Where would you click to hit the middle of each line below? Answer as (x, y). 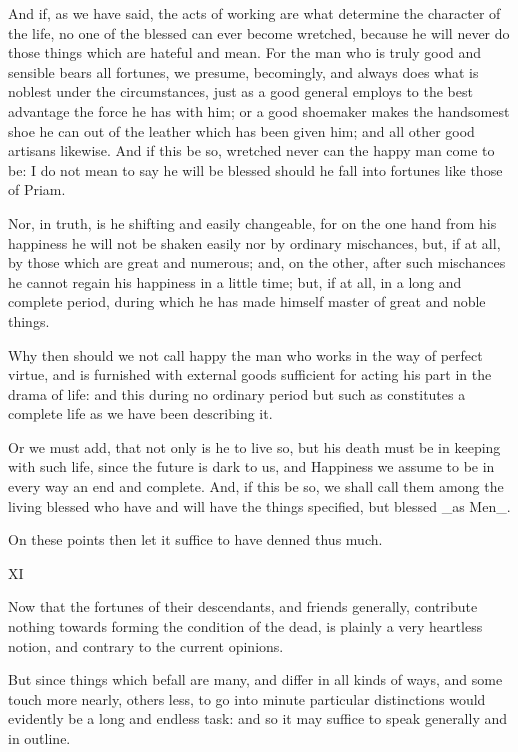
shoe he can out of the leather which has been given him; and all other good (241, 130)
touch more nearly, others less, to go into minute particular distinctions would (247, 698)
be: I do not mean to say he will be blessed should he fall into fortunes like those (255, 169)
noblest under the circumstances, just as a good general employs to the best (240, 91)
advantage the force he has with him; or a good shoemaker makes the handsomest (259, 110)
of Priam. (37, 189)
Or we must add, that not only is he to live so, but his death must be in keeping (254, 446)
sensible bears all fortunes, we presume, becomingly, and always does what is (243, 71)
